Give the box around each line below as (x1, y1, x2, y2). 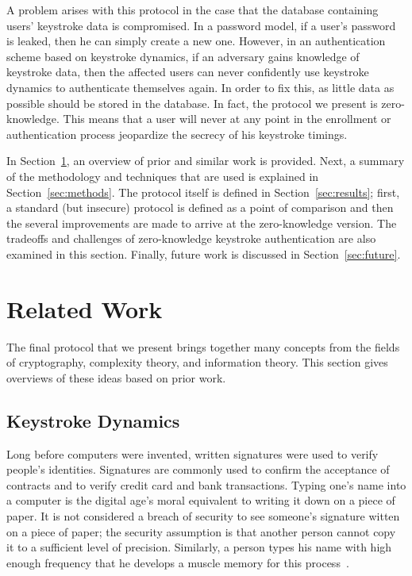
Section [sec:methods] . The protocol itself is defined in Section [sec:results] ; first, (6, 183, 400, 200)
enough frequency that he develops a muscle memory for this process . (6, 554, 349, 570)
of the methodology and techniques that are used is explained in (6, 167, 319, 184)
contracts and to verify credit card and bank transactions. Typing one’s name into (6, 476, 406, 493)
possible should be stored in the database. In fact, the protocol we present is (6, 94, 378, 111)
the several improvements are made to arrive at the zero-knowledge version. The (6, 214, 397, 231)
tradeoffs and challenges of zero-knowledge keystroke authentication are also (6, 230, 376, 247)
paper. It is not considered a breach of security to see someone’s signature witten (6, 507, 400, 524)
